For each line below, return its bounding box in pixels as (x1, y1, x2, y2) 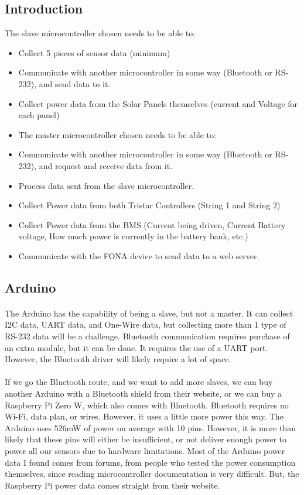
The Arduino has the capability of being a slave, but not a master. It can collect (5, 307, 293, 319)
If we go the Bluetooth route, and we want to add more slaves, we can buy (5, 376, 273, 388)
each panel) (18, 109, 60, 121)
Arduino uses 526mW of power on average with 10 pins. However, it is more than (5, 421, 296, 434)
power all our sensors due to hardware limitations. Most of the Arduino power (5, 445, 285, 457)
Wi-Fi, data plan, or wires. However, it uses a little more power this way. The (5, 410, 283, 422)
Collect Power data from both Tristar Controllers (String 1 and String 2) (18, 199, 281, 211)
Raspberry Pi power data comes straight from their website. (5, 479, 220, 491)
